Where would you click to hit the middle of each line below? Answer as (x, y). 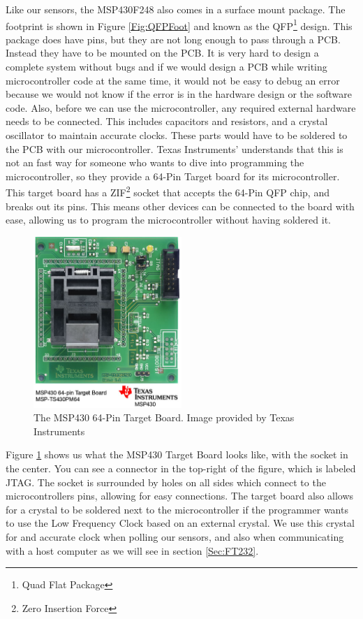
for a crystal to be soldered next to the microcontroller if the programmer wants (177, 509)
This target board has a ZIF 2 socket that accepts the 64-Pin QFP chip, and (168, 191)
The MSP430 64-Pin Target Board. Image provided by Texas (164, 417)
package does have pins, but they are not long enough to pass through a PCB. (173, 39)
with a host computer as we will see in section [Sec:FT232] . (132, 550)
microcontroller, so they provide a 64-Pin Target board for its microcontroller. (173, 176)
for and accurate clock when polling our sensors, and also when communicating (175, 536)
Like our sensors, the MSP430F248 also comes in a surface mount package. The (176, 9)
